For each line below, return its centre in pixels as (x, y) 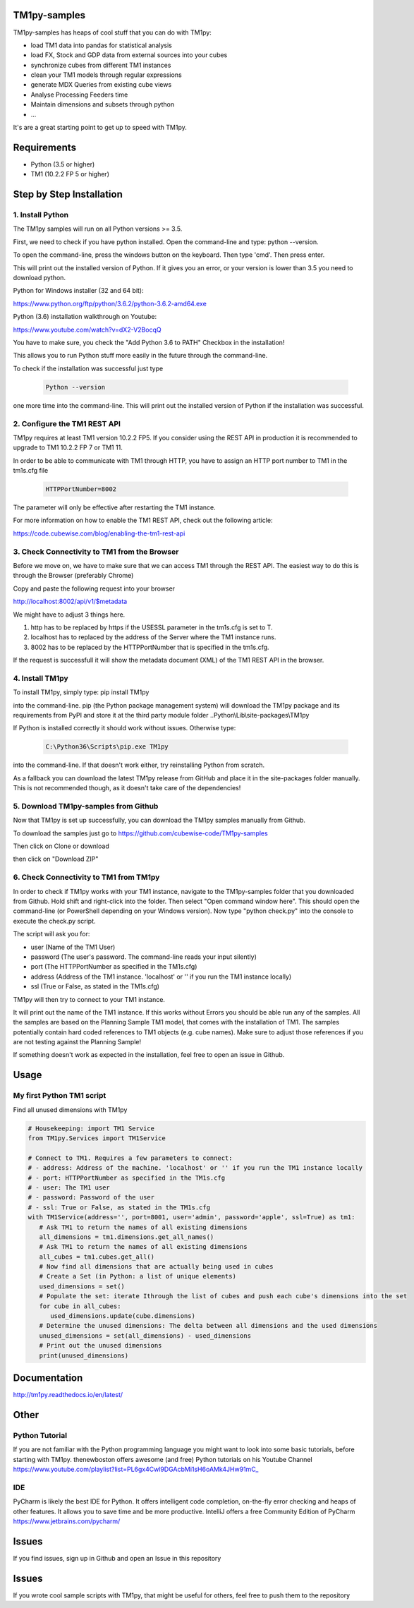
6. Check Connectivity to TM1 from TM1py (86, 877)
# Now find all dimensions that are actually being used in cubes (156, 1267)
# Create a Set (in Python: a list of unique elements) (138, 1276)
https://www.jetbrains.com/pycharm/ (67, 1521)
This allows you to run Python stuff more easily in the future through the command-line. (140, 356)
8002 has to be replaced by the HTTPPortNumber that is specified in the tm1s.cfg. (150, 647)
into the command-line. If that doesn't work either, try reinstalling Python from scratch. (139, 765)
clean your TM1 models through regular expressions (106, 75)
